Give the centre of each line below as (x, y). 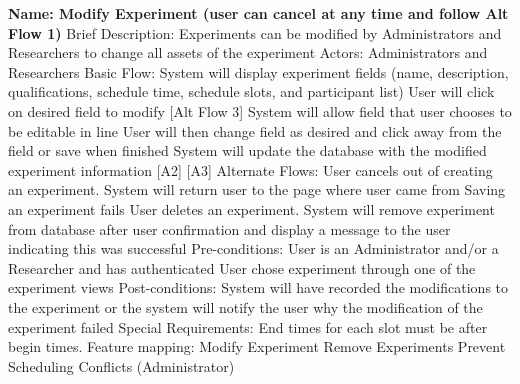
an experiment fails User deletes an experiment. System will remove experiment (251, 208)
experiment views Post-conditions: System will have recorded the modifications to (258, 287)
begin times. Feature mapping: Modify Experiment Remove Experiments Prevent (257, 346)
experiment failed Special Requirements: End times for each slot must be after (248, 326)
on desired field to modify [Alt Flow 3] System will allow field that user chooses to (260, 110)
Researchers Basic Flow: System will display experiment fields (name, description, (258, 71)
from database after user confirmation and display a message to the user (229, 228)
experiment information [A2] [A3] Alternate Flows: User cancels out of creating (250, 169)
